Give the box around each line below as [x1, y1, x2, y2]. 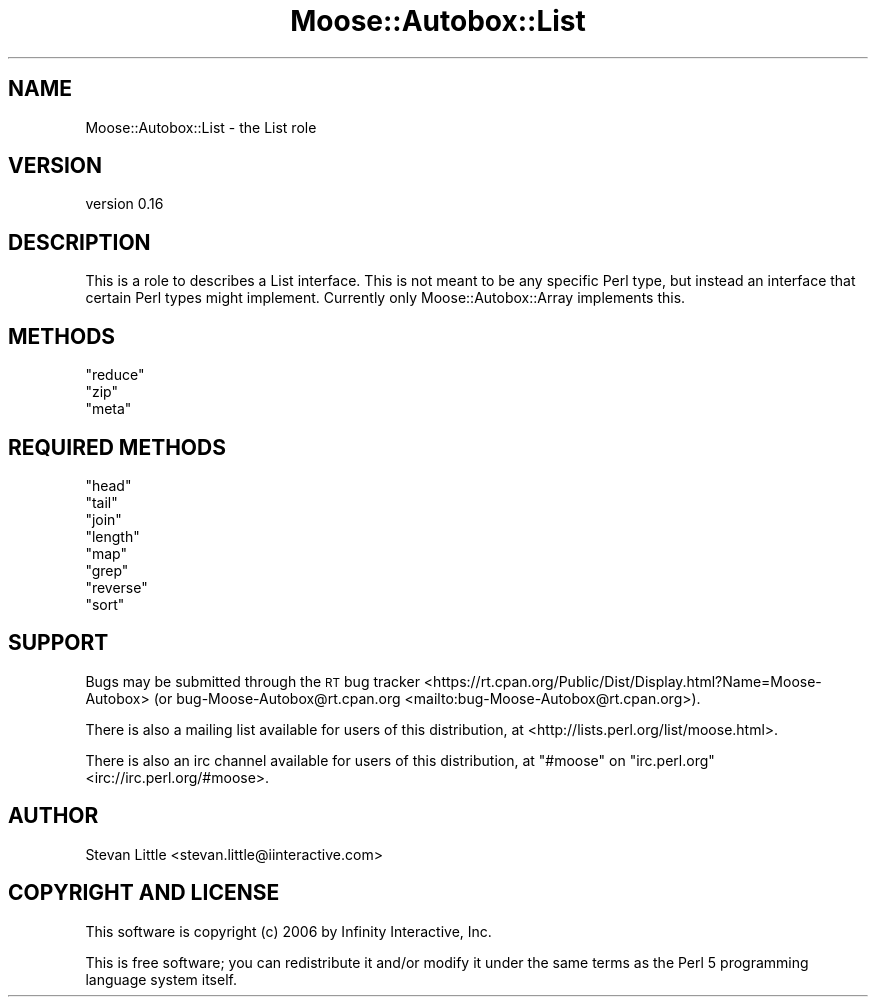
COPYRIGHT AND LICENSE [8, 880, 280, 906]
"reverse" [85, 578, 148, 596]
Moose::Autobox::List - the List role [85, 118, 317, 136]
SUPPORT [8, 630, 109, 656]
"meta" [85, 400, 132, 418]
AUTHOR [8, 803, 99, 829]
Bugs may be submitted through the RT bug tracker [85, 672, 420, 690]
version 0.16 [85, 195, 164, 213]
